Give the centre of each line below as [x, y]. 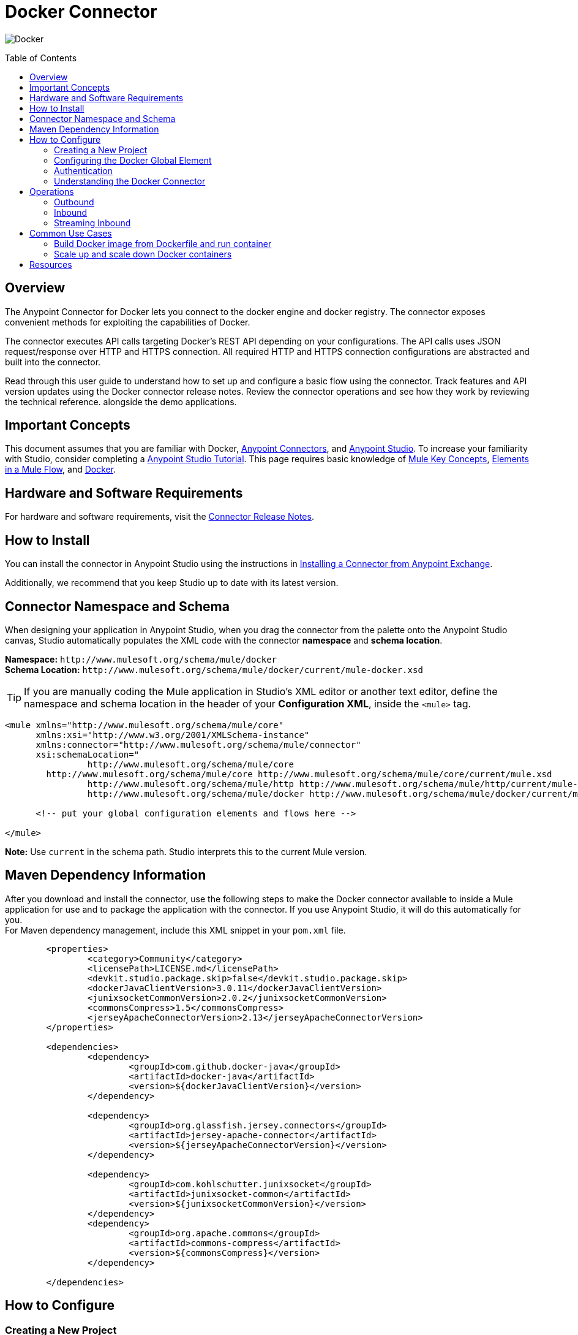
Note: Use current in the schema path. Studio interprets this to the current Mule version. [186, 851]
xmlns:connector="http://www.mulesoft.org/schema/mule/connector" [198, 744]
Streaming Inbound [92, 222]
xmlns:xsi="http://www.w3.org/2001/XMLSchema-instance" [173, 735]
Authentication [83, 170]
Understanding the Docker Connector [130, 181]
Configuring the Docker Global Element [133, 160]
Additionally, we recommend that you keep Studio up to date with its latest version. [172, 583]
